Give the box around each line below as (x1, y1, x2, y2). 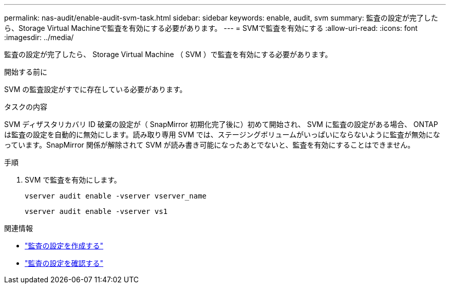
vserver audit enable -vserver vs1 (25, 207, 168, 215)
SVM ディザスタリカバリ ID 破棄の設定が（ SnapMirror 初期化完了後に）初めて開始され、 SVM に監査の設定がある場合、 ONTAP (4, 120, 438, 129)
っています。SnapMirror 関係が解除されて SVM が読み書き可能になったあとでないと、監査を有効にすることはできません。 (4, 140, 415, 149)
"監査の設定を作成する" (25, 241, 104, 250)
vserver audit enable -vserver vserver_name (25, 192, 207, 200)
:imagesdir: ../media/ (4, 33, 74, 42)
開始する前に (4, 67, 47, 76)
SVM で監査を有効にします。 (25, 175, 121, 184)
